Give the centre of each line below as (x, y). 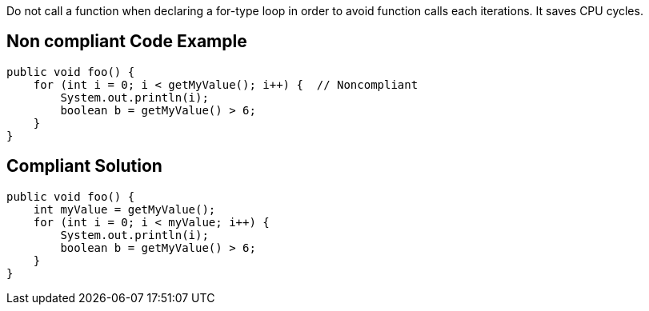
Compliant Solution (84, 166)
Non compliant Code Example (127, 42)
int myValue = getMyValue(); (124, 209)
